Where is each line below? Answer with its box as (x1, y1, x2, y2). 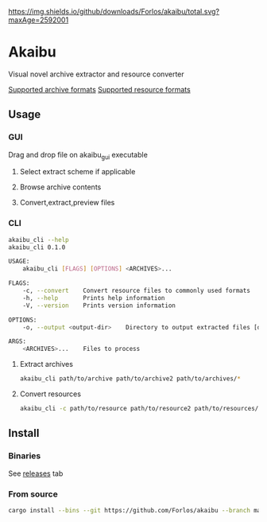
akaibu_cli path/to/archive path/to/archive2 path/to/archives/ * (19, 375, 241, 383)
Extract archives (19, 360, 74, 369)
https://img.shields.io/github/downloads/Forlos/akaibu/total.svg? (8, 7, 220, 16)
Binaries (8, 450, 41, 462)
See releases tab (8, 469, 64, 478)
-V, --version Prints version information (22, 302, 176, 310)
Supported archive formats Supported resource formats (8, 84, 191, 94)
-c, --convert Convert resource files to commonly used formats (22, 286, 250, 295)
